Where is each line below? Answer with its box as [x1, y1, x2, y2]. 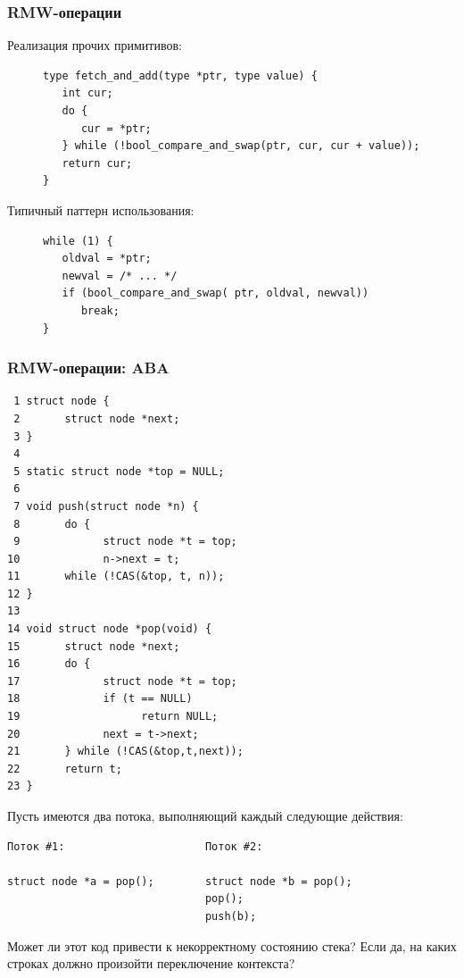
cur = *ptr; [80, 121, 152, 135]
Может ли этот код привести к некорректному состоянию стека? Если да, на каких [7, 936, 457, 955]
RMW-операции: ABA [7, 356, 170, 379]
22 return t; [7, 762, 122, 775]
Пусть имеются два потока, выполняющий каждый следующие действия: [7, 807, 403, 824]
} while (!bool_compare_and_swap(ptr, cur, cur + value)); [62, 139, 420, 153]
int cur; [62, 87, 113, 100]
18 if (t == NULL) [7, 692, 193, 706]
